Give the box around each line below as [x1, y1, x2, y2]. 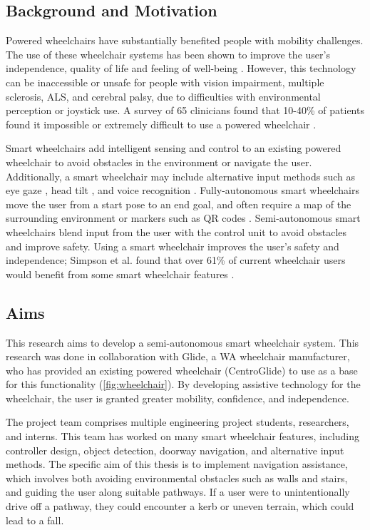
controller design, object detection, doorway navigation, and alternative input [6, 442, 344, 457]
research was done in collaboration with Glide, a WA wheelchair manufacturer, [6, 349, 350, 364]
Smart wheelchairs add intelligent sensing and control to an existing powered [6, 141, 341, 156]
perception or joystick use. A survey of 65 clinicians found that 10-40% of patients [6, 103, 364, 118]
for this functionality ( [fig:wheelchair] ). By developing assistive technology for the [6, 377, 361, 392]
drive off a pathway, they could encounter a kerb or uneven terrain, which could [6, 499, 354, 514]
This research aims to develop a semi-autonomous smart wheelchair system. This [6, 335, 359, 350]
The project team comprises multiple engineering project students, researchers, [6, 414, 349, 429]
